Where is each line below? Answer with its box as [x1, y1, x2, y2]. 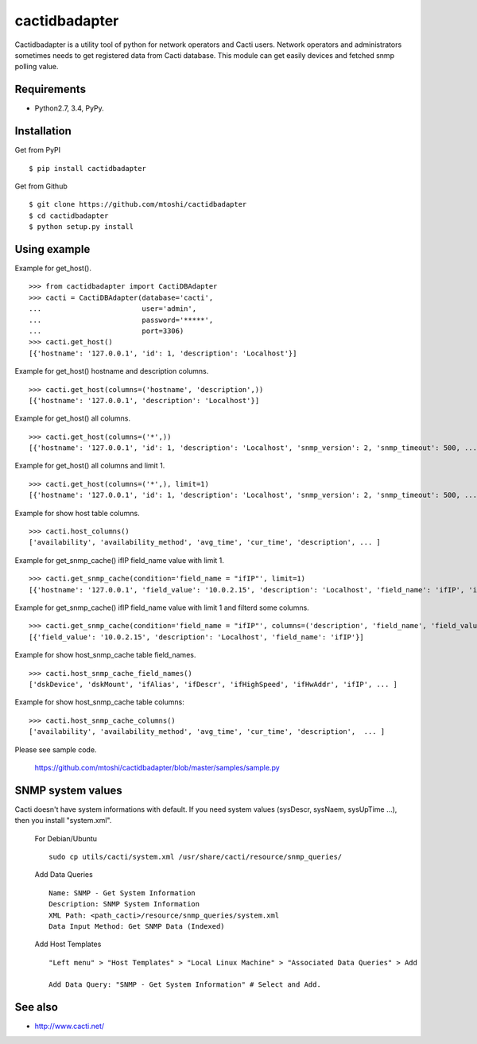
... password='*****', [29, 315, 214, 324]
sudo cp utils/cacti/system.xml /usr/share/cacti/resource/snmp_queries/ [48, 852, 343, 861]
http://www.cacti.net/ [34, 1022, 105, 1031]
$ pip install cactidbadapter [29, 164, 147, 173]
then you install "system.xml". [14, 816, 112, 825]
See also [14, 1000, 59, 1014]
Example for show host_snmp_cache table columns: [14, 697, 184, 707]
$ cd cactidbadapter [29, 211, 109, 220]
